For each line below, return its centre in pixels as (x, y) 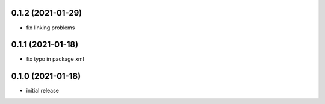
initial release (43, 91)
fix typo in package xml (55, 59)
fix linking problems (51, 28)
